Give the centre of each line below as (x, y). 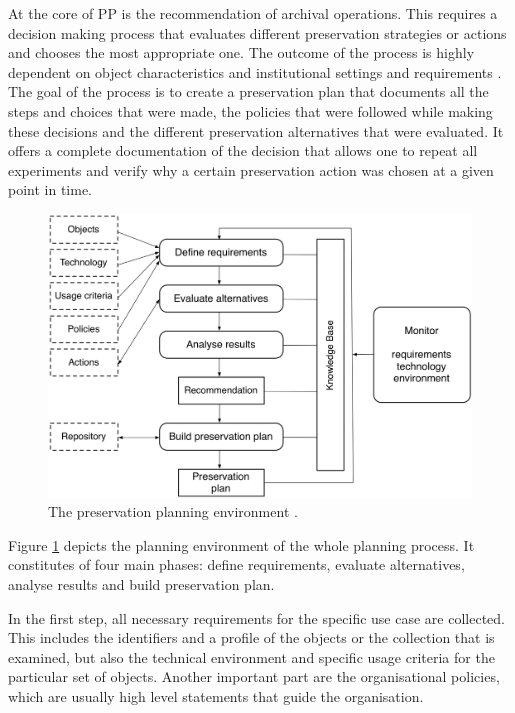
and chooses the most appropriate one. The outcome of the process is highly (241, 52)
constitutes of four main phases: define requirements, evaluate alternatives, (236, 564)
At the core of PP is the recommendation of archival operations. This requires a (253, 13)
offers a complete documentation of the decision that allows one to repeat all (243, 150)
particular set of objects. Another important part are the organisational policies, (254, 676)
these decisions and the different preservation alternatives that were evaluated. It (256, 130)
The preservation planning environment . (173, 511)
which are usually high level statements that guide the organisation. (216, 695)
